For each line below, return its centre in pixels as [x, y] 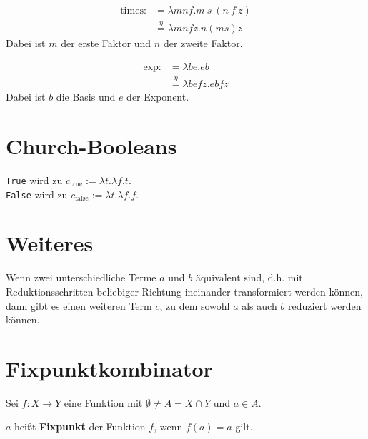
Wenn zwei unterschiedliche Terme [81, 277]
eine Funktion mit [103, 402]
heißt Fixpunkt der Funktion [80, 427]
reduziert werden [325, 305]
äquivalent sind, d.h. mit [249, 277]
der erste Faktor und [106, 43]
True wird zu [34, 180]
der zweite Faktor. [203, 43]
